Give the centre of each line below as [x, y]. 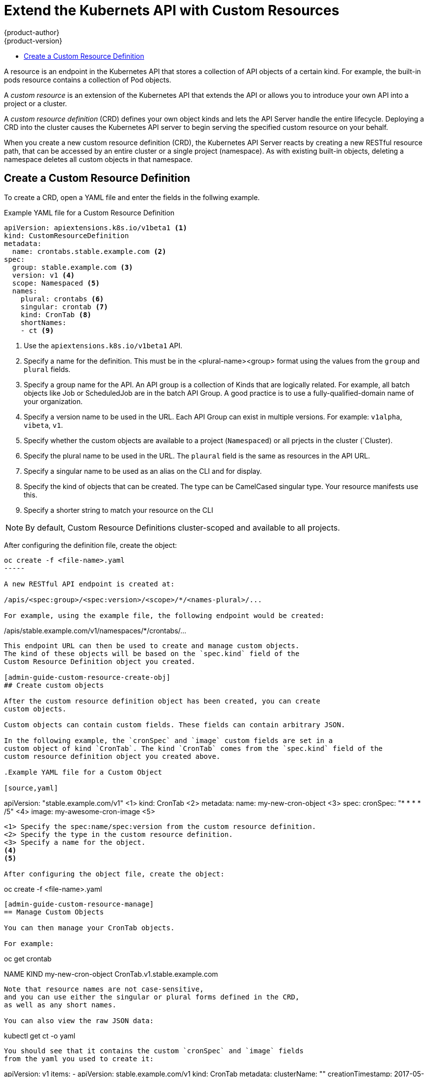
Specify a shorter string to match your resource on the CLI [118, 510]
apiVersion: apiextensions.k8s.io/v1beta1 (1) [96, 228]
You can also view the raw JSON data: [79, 1020]
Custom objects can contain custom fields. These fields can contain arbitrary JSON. [175, 725]
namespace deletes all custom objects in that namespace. [98, 159]
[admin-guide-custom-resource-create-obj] [87, 677]
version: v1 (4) [43, 275]
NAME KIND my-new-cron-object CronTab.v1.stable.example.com [111, 974]
